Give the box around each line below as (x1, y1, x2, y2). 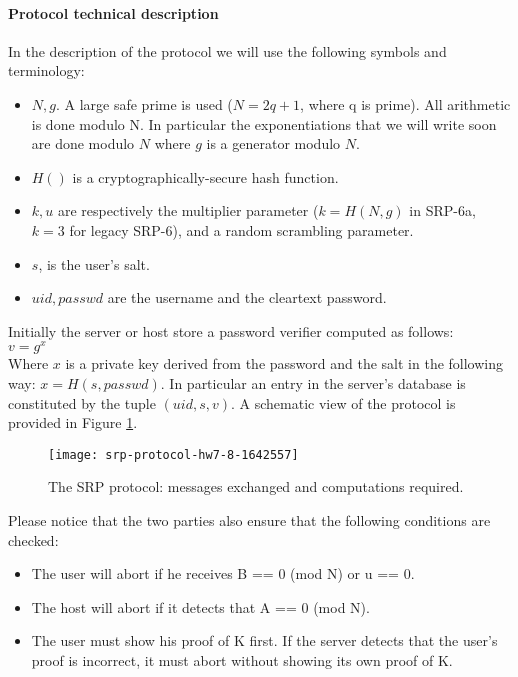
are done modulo (31, 133, 135, 154)
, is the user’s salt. (38, 253, 150, 274)
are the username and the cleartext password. (107, 287, 387, 308)
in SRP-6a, (409, 200, 476, 221)
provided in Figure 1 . (8, 412, 138, 433)
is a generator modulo (206, 133, 341, 154)
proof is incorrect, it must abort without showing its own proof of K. (31, 650, 453, 670)
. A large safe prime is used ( (55, 93, 233, 114)
